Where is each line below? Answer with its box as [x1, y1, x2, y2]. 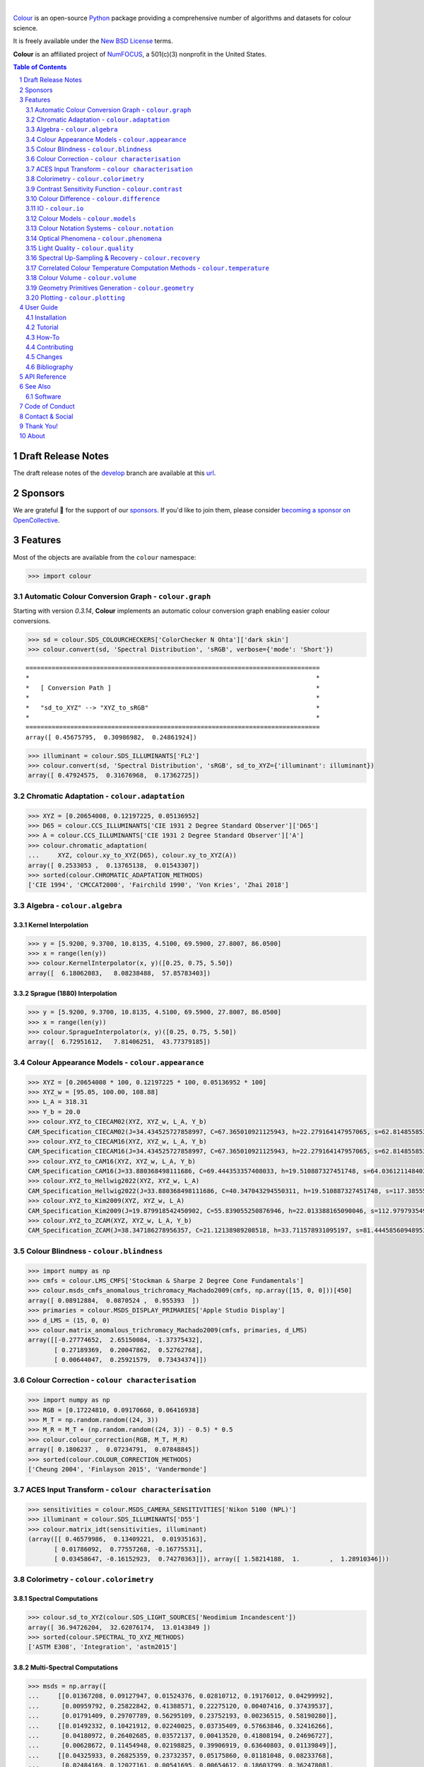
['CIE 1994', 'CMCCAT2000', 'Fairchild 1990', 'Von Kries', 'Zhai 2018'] [28, 881, 289, 889]
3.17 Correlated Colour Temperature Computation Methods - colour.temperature [25, 264, 270, 272]
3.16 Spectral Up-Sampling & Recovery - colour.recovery [25, 254, 201, 262]
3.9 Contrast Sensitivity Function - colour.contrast [25, 184, 183, 193]
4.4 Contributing [25, 343, 73, 351]
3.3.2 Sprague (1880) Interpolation [13, 990, 117, 998]
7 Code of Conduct [19, 402, 76, 411]
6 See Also [19, 382, 51, 391]
